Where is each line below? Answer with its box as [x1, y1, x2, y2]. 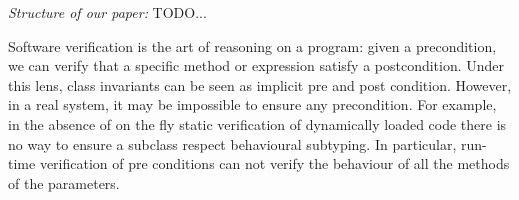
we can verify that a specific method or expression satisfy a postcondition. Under [8, 55, 505, 76]
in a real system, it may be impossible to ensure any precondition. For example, [8, 94, 497, 115]
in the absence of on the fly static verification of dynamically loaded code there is [8, 113, 507, 134]
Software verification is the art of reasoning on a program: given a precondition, [8, 35, 497, 56]
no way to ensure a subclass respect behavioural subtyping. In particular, [8, 133, 457, 154]
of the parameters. [8, 172, 120, 193]
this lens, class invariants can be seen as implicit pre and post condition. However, [8, 74, 512, 95]
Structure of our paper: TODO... [8, 2, 207, 22]
